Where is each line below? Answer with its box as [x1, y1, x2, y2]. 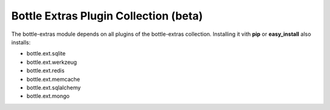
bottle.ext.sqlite [26, 50, 66, 57]
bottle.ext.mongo [26, 92, 70, 100]
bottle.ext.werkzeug [26, 58, 78, 66]
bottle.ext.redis [26, 67, 65, 74]
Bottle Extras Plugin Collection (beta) [11, 9, 203, 22]
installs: [11, 38, 31, 46]
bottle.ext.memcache [26, 75, 81, 83]
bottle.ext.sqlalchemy [26, 84, 81, 91]
